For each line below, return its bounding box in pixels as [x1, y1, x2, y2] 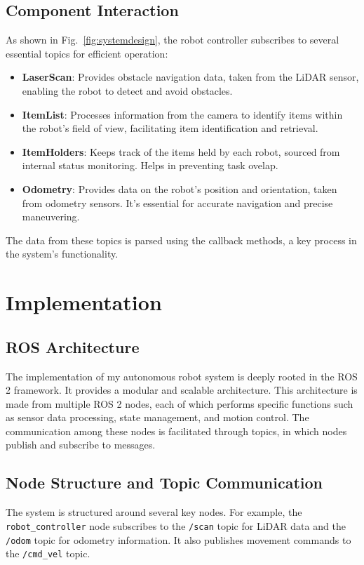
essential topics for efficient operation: [6, 46, 168, 60]
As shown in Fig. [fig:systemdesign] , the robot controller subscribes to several [6, 32, 339, 47]
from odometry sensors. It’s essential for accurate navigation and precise [22, 195, 333, 210]
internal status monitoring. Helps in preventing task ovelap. [22, 158, 278, 173]
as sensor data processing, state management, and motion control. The [6, 410, 309, 425]
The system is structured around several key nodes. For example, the [6, 505, 302, 519]
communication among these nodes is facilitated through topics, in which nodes [6, 423, 347, 438]
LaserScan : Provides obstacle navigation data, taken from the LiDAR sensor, [22, 69, 359, 84]
